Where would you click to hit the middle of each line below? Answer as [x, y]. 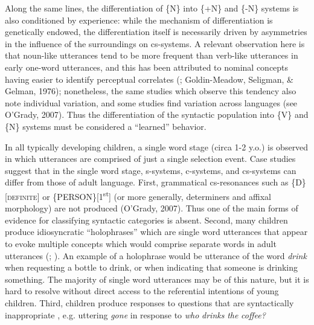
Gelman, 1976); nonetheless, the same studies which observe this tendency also [151, 91]
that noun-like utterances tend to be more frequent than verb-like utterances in [152, 55]
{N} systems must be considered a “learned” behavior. [106, 126]
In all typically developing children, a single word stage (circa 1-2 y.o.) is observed [157, 146]
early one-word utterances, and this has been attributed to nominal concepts [147, 67]
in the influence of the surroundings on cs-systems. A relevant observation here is [155, 43]
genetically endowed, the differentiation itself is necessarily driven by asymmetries [156, 32]
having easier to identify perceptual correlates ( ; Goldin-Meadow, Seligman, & [149, 79]
